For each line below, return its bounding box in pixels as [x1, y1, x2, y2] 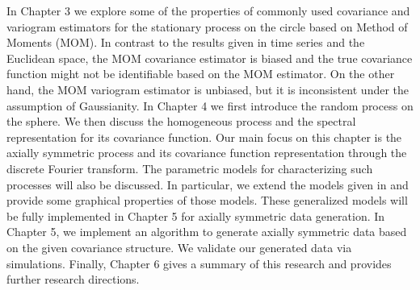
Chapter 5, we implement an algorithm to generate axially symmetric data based [6, 223, 407, 240]
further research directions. [6, 271, 140, 288]
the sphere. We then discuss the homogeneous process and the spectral [6, 113, 356, 130]
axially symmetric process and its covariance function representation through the [6, 144, 407, 161]
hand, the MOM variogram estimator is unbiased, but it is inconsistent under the [6, 81, 409, 97]
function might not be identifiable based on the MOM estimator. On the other [6, 65, 395, 82]
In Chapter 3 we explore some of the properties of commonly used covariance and [6, 2, 410, 19]
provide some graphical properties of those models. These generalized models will [6, 192, 408, 209]
